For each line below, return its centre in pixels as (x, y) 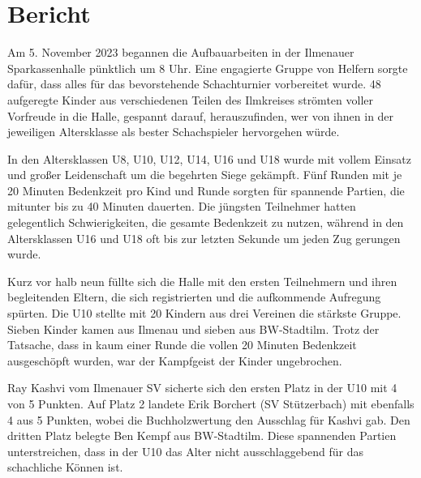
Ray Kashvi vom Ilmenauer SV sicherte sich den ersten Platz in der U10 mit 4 (202, 388)
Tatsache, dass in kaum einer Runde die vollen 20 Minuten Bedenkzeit (182, 345)
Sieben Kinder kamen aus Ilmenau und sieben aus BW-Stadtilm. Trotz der (193, 329)
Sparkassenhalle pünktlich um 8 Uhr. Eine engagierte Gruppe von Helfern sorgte (208, 68)
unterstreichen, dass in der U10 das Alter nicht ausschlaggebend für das (186, 451)
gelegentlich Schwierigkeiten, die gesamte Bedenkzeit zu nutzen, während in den (206, 222)
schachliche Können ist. (65, 467)
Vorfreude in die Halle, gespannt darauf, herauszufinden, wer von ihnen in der (201, 115)
